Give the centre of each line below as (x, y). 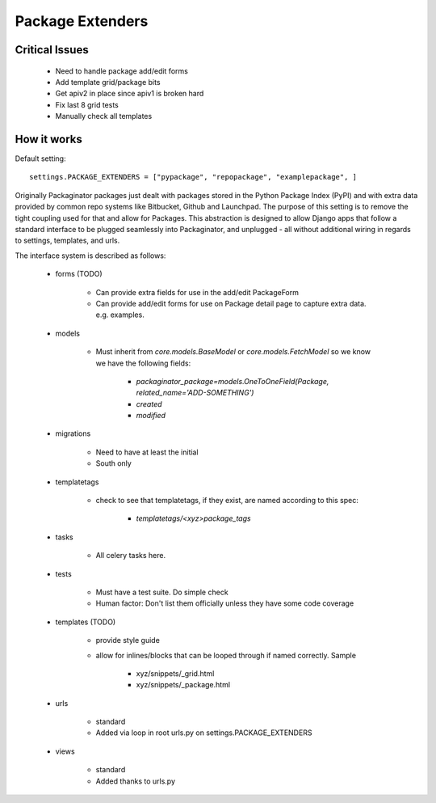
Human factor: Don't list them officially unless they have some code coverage (225, 603)
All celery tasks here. (130, 556)
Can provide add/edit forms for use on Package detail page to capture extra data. (231, 303)
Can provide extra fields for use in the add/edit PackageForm (197, 292)
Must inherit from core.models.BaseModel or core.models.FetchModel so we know (233, 352)
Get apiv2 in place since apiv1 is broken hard (130, 94)
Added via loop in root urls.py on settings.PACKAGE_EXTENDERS (204, 733)
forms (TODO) (79, 274)
